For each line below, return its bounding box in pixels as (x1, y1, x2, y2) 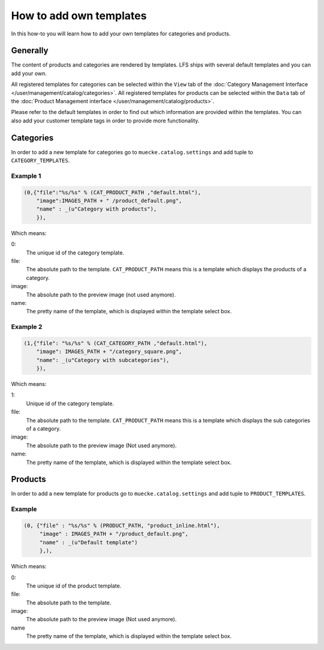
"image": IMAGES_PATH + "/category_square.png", (36, 348, 182, 355)
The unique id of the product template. (26, 582, 122, 589)
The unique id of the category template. (26, 249, 124, 256)
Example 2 (11, 323, 43, 331)
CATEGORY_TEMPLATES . (11, 157, 70, 164)
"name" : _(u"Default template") (39, 539, 138, 546)
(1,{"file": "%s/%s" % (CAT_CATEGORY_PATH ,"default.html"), (23, 340, 208, 346)
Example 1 (11, 172, 41, 180)
